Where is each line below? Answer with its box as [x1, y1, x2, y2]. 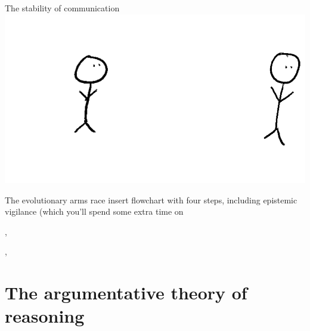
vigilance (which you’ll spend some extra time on [5, 205, 184, 218]
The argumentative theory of [5, 280, 247, 305]
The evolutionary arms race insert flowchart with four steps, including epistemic [5, 193, 297, 206]
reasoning [5, 304, 85, 328]
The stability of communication [5, 2, 120, 14]
